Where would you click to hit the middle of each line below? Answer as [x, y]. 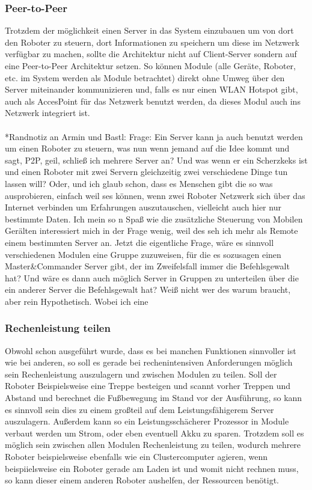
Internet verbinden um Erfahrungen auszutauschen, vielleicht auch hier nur [143, 207]
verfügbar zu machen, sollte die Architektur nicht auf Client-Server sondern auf [151, 54]
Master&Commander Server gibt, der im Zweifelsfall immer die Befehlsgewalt [147, 266]
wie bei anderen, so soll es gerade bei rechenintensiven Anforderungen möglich [149, 362]
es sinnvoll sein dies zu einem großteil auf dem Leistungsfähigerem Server [139, 409]
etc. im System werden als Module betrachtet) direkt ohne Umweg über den [145, 77]
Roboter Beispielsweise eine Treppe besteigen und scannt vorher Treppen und [148, 386]
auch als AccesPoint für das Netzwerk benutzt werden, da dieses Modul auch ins [153, 101]
